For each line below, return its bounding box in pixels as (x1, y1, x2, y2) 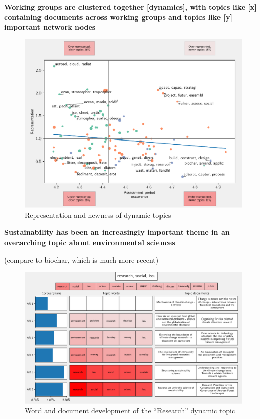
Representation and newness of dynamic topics (25, 209, 171, 220)
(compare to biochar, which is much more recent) (4, 254, 159, 265)
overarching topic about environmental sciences (4, 236, 175, 247)
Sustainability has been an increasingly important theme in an (4, 227, 230, 237)
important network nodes (4, 22, 96, 32)
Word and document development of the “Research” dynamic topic (25, 405, 235, 416)
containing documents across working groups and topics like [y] (4, 11, 232, 22)
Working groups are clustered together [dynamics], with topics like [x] (4, 2, 257, 12)
